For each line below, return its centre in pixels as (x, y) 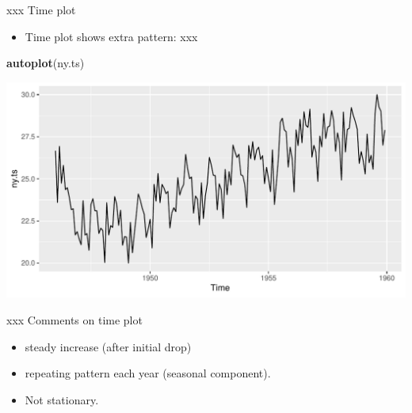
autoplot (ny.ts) (46, 63)
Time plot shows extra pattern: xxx (111, 36)
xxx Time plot (41, 9)
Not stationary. (62, 399)
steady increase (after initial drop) (108, 346)
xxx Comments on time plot (74, 320)
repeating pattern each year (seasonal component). (148, 373)
